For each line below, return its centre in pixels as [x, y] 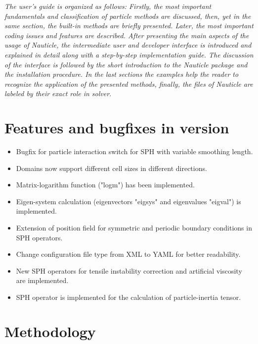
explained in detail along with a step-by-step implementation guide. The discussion [129, 54]
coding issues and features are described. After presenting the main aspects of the [127, 35]
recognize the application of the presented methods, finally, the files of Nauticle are [129, 84]
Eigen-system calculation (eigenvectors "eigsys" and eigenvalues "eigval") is [129, 201]
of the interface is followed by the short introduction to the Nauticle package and [126, 64]
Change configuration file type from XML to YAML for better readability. [128, 254]
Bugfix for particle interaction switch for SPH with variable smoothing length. [134, 151]
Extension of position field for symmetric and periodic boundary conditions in [134, 228]
